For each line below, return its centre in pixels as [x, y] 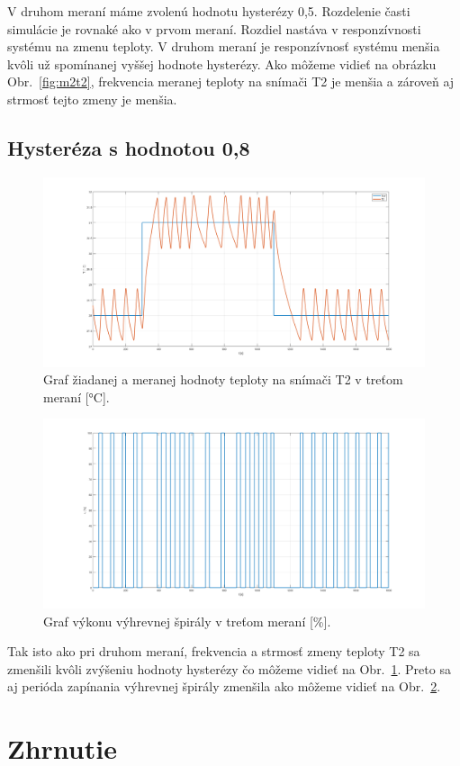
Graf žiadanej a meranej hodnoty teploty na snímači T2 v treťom [223, 379]
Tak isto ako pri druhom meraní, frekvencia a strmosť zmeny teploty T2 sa [214, 651]
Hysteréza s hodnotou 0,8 [129, 147]
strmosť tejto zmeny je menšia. [92, 99]
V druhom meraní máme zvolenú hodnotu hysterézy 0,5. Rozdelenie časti [209, 11]
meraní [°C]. [77, 397]
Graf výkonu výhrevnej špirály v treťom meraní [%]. [187, 621]
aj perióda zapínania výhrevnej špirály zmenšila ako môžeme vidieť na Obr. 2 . [224, 686]
